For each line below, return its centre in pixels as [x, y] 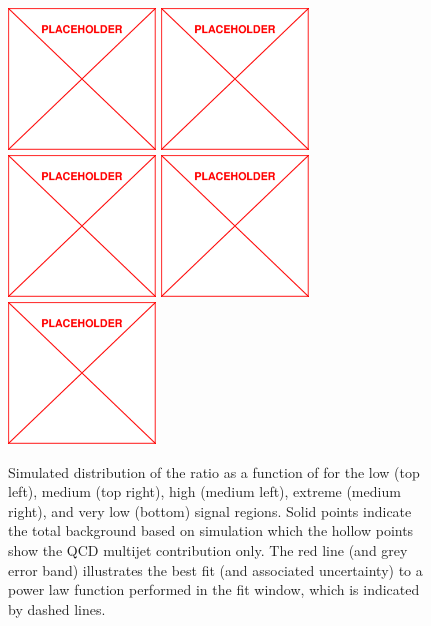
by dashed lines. [57, 608]
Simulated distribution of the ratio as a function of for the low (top [214, 471]
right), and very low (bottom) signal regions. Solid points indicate [210, 510]
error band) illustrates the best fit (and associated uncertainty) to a [215, 569]
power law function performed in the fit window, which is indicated [214, 589]
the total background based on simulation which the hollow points [211, 530]
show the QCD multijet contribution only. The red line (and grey [208, 550]
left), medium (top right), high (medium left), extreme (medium [204, 491]
